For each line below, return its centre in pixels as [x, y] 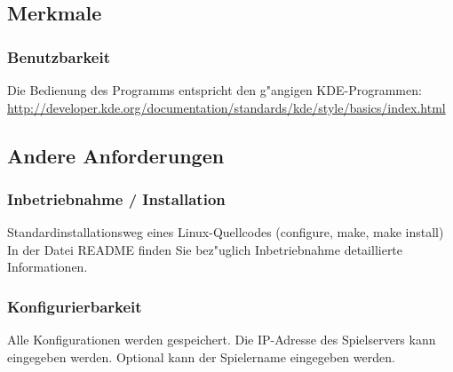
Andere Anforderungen [116, 155]
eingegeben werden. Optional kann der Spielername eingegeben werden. [201, 356]
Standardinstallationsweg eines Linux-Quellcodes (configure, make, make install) [226, 232]
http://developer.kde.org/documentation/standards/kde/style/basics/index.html [226, 107]
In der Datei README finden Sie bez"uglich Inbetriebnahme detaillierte [205, 249]
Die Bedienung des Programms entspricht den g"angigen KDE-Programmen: [215, 90]
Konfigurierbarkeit [75, 306]
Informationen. [48, 267]
